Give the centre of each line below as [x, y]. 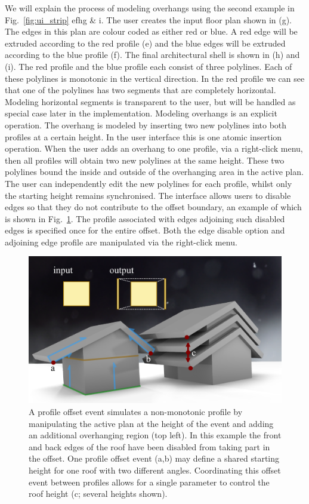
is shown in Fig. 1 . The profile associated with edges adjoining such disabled [145, 218]
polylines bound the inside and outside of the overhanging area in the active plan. [154, 172]
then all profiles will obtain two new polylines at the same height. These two [145, 160]
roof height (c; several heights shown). [98, 494]
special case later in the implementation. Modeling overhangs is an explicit [141, 113]
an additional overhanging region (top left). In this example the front [155, 435]
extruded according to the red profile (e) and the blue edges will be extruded [145, 43]
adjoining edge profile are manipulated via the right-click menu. [121, 242]
